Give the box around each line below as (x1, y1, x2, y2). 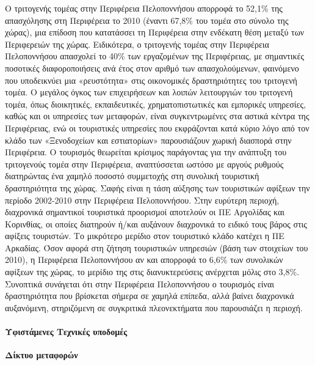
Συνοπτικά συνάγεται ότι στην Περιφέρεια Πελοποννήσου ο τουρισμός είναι (5, 277, 275, 290)
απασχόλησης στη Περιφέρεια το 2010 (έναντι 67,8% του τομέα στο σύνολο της (5, 13, 289, 26)
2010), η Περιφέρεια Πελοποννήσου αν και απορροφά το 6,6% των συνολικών (5, 253, 283, 266)
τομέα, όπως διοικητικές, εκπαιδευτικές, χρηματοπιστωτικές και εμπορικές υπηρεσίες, (5, 97, 306, 110)
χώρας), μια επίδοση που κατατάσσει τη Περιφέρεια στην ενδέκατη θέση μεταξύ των (5, 26, 305, 39)
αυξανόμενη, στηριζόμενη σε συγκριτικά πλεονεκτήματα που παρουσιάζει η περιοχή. (5, 301, 303, 314)
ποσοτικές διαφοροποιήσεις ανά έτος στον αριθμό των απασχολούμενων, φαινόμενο (5, 61, 299, 74)
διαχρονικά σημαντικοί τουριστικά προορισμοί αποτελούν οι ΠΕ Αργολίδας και (5, 205, 285, 218)
